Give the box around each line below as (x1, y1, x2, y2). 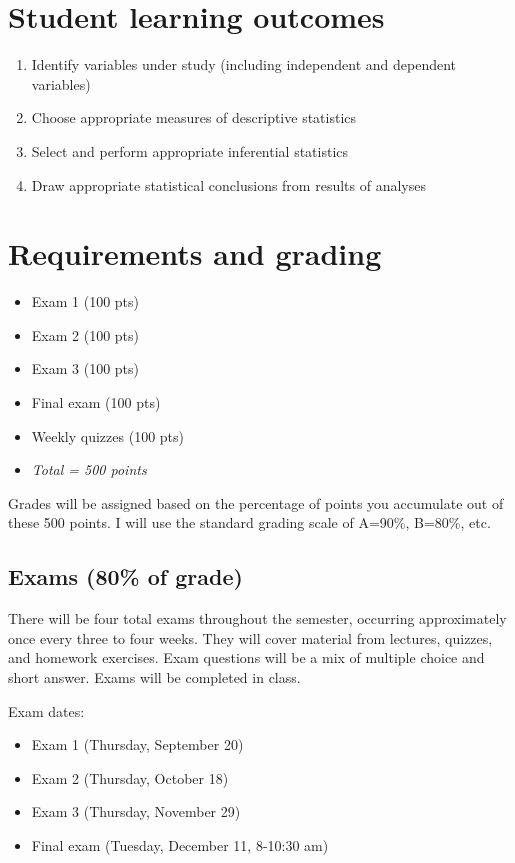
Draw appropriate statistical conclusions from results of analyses (31, 174, 426, 195)
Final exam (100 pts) (31, 392, 161, 412)
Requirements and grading (8, 233, 382, 274)
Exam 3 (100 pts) (31, 358, 140, 379)
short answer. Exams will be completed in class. (8, 666, 301, 687)
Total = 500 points (31, 459, 147, 480)
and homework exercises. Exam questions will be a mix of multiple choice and (8, 647, 485, 668)
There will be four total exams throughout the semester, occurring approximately (8, 608, 507, 629)
